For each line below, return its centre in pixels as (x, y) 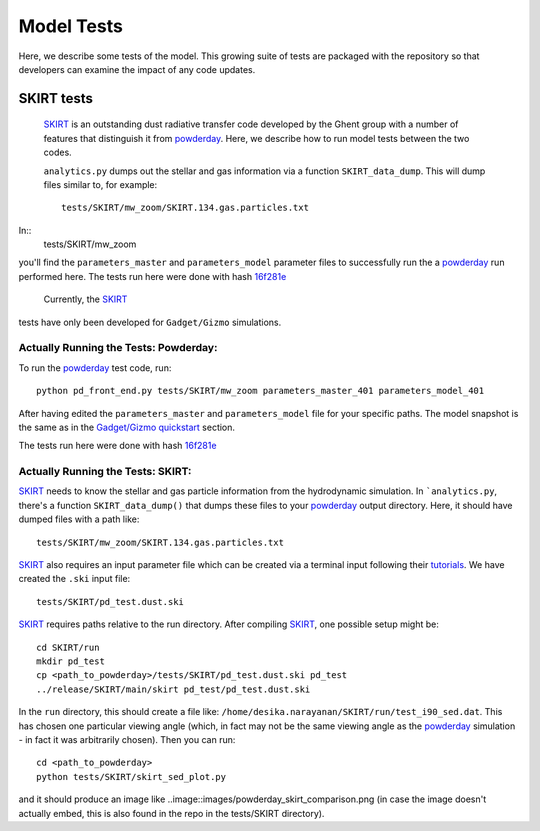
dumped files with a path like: (79, 519)
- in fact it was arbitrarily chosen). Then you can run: (127, 739)
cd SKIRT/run (68, 647)
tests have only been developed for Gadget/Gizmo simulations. (150, 322)
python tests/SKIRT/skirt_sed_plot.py (131, 776)
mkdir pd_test (70, 661)
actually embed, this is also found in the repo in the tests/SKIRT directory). (171, 813)
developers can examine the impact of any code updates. (137, 69)
